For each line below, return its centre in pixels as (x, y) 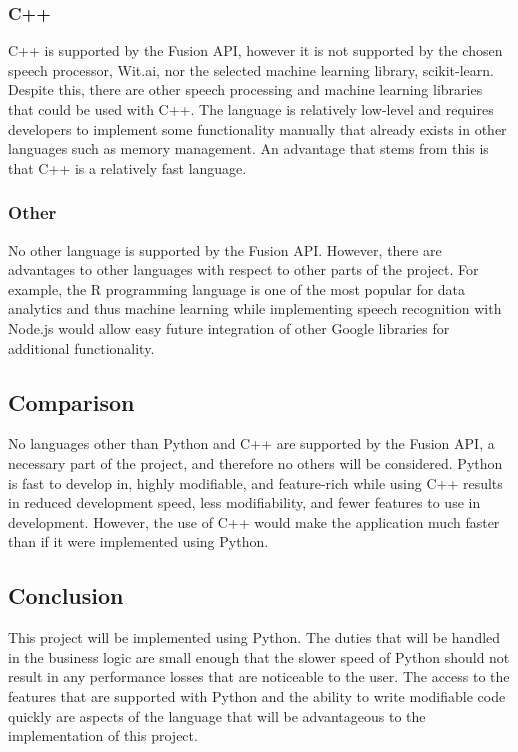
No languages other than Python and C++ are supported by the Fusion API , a (251, 443)
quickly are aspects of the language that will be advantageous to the (217, 715)
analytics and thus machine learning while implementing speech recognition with (255, 308)
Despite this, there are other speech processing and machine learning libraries (245, 89)
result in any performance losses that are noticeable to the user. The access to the (259, 676)
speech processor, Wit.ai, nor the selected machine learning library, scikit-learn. (251, 69)
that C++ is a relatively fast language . (127, 167)
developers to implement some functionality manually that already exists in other (257, 128)
